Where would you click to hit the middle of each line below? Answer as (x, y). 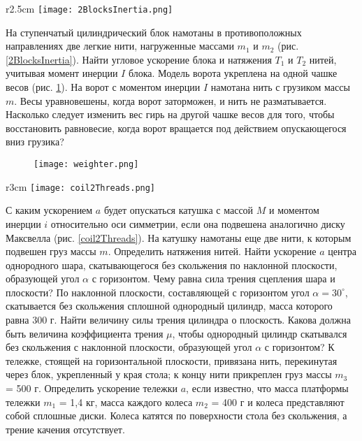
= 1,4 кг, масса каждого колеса (126, 402)
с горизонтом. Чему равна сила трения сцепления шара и (213, 279)
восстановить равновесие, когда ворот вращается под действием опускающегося (176, 128)
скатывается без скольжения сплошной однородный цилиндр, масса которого (169, 306)
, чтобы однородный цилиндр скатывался (260, 333)
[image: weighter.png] (86, 164)
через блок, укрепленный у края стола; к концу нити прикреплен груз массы (169, 374)
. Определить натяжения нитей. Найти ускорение (212, 251)
